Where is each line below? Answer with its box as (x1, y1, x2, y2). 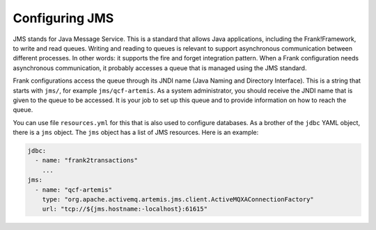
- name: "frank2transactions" (35, 156, 139, 165)
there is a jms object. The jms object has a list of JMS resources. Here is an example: (13, 129, 259, 137)
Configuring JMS (13, 10, 114, 26)
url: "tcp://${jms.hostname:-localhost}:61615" (42, 205, 208, 213)
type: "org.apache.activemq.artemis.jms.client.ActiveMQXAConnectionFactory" (42, 195, 315, 203)
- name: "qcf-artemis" (35, 186, 113, 194)
